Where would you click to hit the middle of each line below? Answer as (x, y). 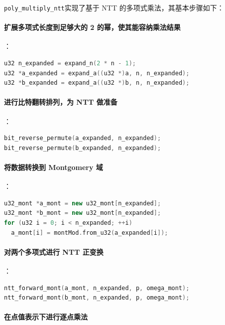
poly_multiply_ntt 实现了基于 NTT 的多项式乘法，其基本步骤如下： (114, 7)
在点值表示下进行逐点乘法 (46, 317)
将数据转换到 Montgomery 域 (54, 167)
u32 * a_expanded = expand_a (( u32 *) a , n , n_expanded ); (97, 73)
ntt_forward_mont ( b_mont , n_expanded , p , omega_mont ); (97, 298)
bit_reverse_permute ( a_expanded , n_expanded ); (83, 138)
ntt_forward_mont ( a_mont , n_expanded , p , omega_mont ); (97, 288)
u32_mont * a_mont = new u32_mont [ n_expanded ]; (83, 203)
